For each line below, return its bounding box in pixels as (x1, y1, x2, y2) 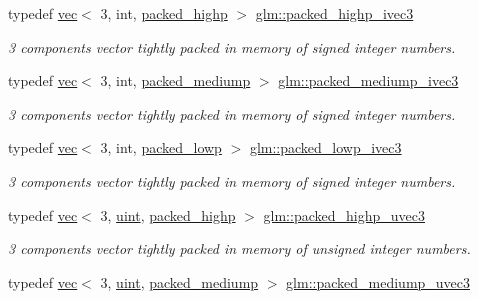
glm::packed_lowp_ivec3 (249, 137, 402, 158)
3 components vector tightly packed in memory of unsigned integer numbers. (8, 238, 471, 259)
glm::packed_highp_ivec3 (255, 3, 414, 23)
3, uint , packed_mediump (100, 271, 259, 292)
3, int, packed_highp (100, 3, 228, 23)
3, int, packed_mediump (100, 70, 251, 91)
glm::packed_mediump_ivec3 (278, 70, 459, 91)
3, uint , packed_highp (100, 204, 236, 225)
